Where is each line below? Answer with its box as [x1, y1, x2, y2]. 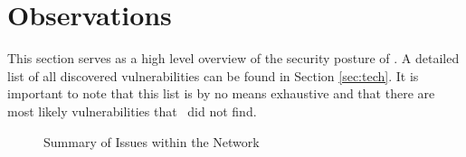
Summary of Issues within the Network [43, 132, 260, 151]
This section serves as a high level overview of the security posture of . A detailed [7, 49, 460, 68]
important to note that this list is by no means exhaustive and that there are [7, 84, 435, 103]
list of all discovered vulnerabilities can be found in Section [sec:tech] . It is [7, 66, 419, 85]
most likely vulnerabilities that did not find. [7, 101, 257, 120]
